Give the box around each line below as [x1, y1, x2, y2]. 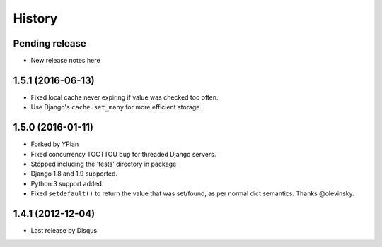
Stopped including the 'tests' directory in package [30, 159, 177, 169]
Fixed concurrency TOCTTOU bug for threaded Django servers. [30, 150, 216, 158]
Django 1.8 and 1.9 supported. [30, 169, 118, 178]
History [13, 11, 58, 26]
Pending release [13, 37, 86, 49]
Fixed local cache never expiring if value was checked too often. [30, 92, 219, 102]
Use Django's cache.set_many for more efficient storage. [30, 103, 202, 112]
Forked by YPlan [30, 140, 79, 148]
